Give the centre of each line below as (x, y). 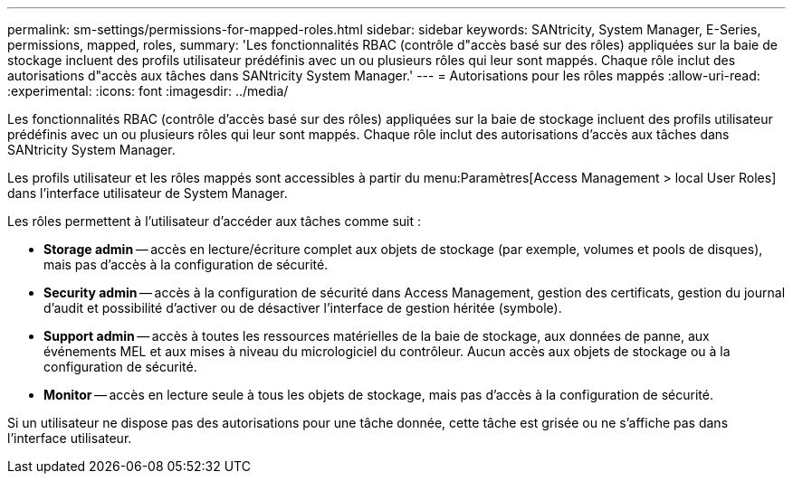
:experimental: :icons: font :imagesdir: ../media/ (148, 91)
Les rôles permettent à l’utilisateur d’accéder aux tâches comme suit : (215, 221)
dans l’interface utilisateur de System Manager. (148, 193)
